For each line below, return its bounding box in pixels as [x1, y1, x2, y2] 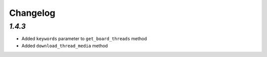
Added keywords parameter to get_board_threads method [21, 36, 147, 42]
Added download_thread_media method [21, 43, 108, 49]
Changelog [9, 7, 55, 18]
